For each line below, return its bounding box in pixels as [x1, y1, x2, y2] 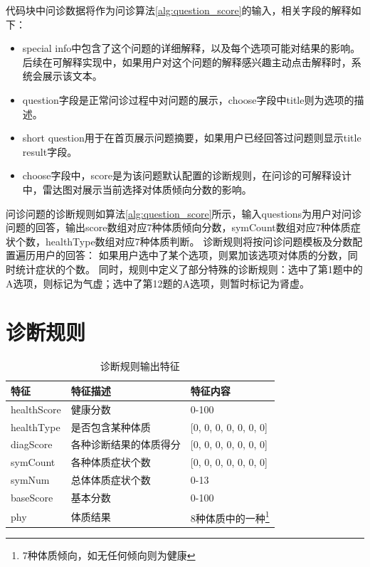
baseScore [11, 489, 53, 504]
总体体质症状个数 [70, 472, 151, 487]
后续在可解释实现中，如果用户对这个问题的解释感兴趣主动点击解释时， [22, 54, 351, 69]
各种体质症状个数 [70, 455, 151, 470]
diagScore [11, 437, 53, 452]
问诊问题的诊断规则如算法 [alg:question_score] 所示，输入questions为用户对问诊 [6, 206, 362, 221]
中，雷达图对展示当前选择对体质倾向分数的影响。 [22, 181, 252, 196]
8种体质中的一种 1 [190, 508, 270, 525]
